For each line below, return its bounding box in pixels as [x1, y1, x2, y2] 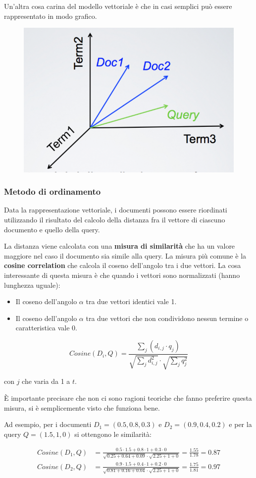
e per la [229, 419, 252, 429]
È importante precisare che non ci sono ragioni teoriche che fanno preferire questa [4, 392, 252, 403]
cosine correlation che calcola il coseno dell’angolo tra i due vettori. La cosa [4, 260, 241, 270]
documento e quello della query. [4, 224, 100, 234]
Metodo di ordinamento [4, 185, 101, 198]
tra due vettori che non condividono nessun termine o [86, 313, 249, 323]
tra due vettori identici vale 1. [86, 296, 177, 307]
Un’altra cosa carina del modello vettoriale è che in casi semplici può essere [4, 1, 232, 11]
